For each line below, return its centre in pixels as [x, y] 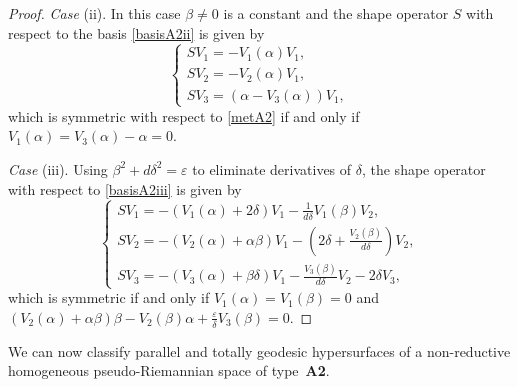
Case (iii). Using [58, 168]
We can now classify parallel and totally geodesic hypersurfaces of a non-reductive [259, 350]
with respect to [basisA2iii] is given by [125, 188]
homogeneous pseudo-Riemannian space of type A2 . [169, 370]
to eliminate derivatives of [272, 168]
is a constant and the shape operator [336, 13]
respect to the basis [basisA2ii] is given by [136, 32]
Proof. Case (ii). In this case [94, 13]
